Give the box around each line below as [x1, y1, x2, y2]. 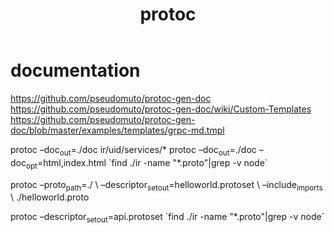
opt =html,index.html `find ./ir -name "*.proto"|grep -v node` [25, 156, 268, 171]
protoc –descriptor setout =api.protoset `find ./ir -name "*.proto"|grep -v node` [10, 211, 325, 225]
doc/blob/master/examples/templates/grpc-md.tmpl [10, 124, 225, 136]
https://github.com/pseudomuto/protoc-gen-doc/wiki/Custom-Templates [10, 103, 312, 115]
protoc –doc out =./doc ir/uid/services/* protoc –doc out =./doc [10, 143, 257, 158]
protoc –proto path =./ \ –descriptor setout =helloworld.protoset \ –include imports [10, 178, 323, 193]
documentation [10, 59, 141, 82]
